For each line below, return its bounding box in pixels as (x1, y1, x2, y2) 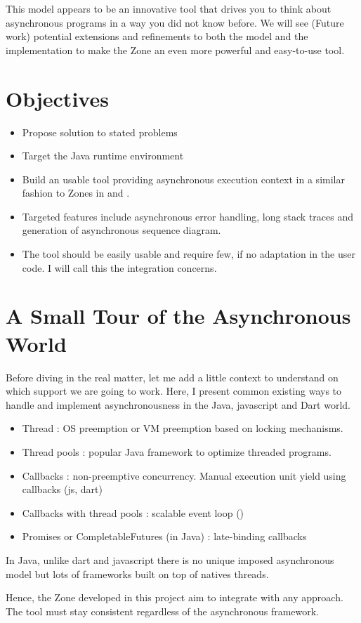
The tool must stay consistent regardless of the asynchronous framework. (6, 603, 320, 618)
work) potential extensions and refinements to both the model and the (6, 29, 308, 44)
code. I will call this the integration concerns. (22, 260, 217, 275)
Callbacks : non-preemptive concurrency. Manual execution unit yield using (22, 468, 346, 483)
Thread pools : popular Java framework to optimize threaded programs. (22, 444, 332, 459)
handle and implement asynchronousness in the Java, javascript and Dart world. (6, 397, 350, 412)
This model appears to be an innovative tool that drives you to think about (6, 1, 332, 15)
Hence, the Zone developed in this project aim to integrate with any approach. (6, 590, 343, 605)
